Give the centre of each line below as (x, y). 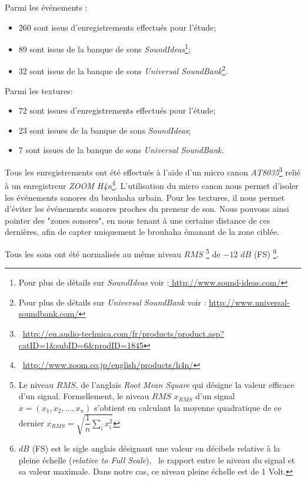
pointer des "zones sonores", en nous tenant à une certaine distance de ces (137, 220)
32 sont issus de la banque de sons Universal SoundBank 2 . (123, 70)
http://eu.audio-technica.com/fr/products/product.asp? (123, 333)
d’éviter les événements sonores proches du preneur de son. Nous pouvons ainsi (147, 209)
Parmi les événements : (46, 7)
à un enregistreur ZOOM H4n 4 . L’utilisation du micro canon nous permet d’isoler (152, 185)
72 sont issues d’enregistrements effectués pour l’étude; (117, 110)
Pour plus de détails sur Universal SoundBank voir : (112, 302)
